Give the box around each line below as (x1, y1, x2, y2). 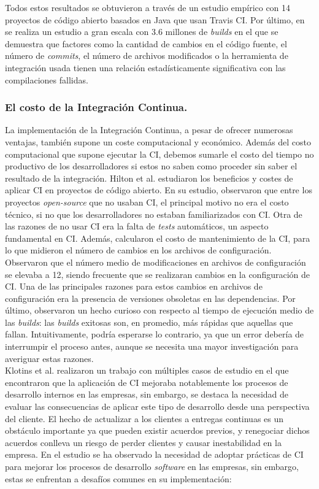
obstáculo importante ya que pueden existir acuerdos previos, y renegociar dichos (5, 424, 310, 437)
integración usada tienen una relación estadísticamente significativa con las (5, 61, 286, 74)
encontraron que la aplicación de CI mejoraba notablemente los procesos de (5, 375, 288, 388)
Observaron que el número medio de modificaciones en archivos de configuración (5, 255, 306, 268)
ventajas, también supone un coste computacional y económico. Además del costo (5, 135, 311, 148)
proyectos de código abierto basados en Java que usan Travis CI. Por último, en (5, 13, 305, 26)
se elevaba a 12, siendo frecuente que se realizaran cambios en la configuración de (5, 268, 310, 280)
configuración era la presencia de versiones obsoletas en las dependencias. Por (5, 291, 296, 304)
